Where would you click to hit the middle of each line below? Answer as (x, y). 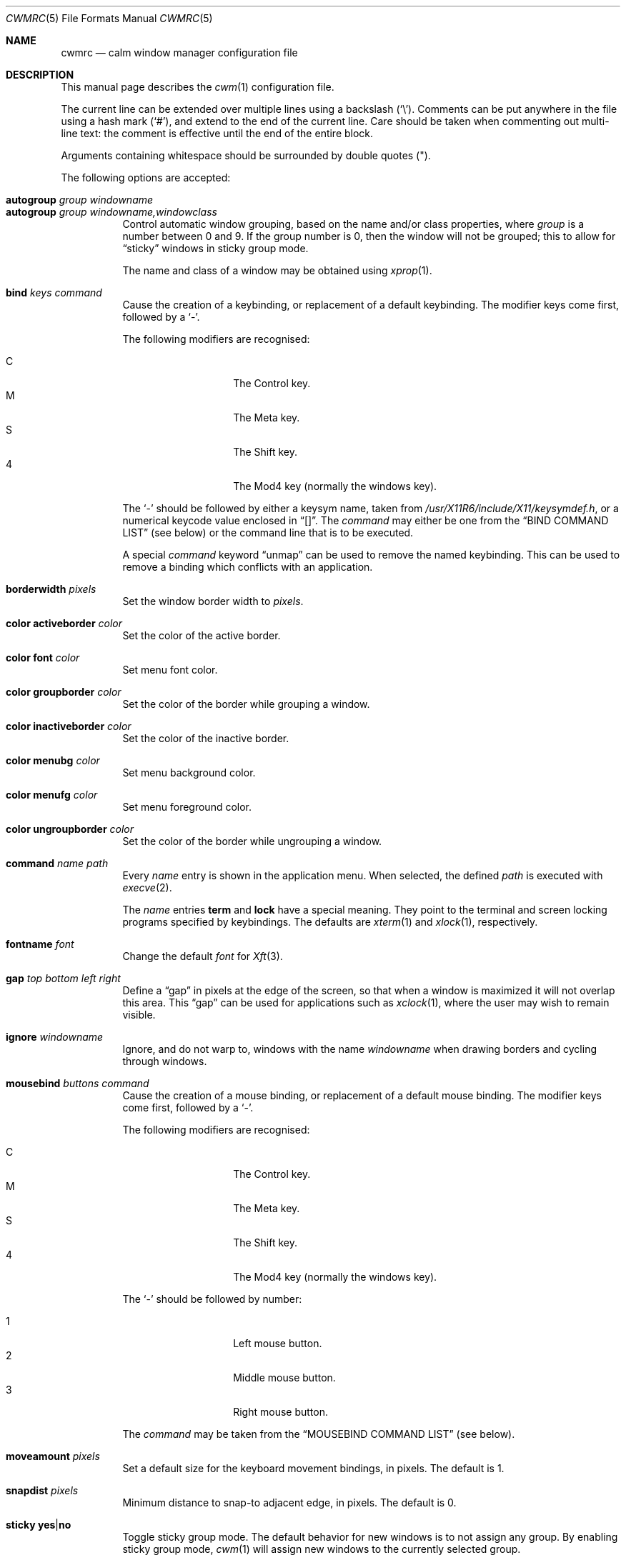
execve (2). (147, 887)
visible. (139, 1015)
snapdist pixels (42, 1490)
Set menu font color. (170, 670)
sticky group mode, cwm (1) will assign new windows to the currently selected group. (322, 1549)
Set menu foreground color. (187, 807)
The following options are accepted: (146, 177)
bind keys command (54, 292)
